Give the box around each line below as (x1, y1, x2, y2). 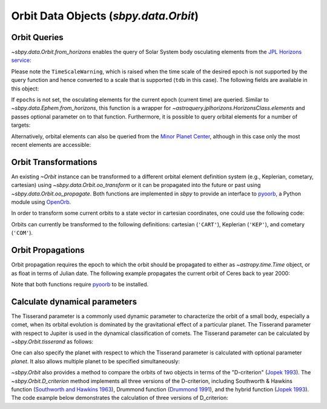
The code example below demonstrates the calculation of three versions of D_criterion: (11, 394, 228, 402)
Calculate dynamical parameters (11, 296, 137, 306)
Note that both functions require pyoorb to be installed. (11, 280, 149, 288)
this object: (11, 85, 39, 92)
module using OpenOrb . (11, 198, 71, 206)
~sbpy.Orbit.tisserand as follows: (11, 337, 94, 345)
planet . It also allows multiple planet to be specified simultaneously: (11, 357, 180, 365)
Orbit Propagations (11, 245, 85, 255)
